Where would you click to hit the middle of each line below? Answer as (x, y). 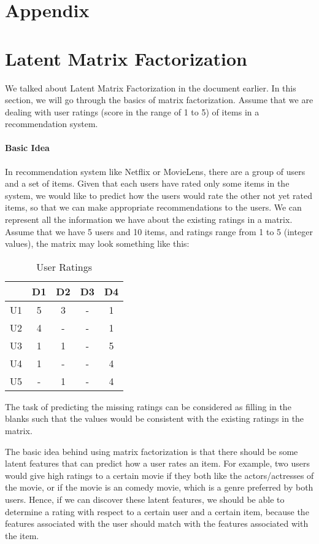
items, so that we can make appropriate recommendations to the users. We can (153, 207)
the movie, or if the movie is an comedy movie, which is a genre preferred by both (159, 487)
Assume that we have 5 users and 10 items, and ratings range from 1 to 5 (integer (159, 231)
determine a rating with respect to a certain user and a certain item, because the (157, 511)
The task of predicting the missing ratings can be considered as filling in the (148, 406)
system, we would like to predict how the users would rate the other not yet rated (159, 195)
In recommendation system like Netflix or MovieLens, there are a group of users (155, 171)
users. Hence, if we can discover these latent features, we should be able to (145, 499)
